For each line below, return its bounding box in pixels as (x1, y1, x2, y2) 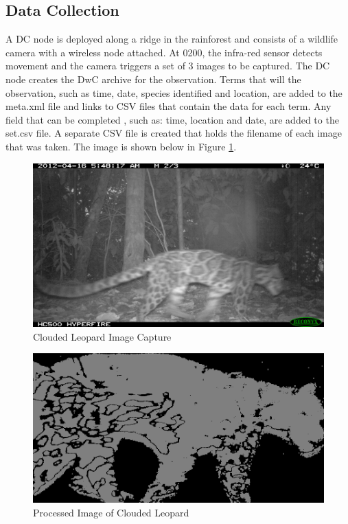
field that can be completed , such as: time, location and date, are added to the (5, 112, 339, 126)
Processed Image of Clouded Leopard (33, 505, 189, 519)
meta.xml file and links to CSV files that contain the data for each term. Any (5, 99, 332, 113)
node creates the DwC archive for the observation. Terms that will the (5, 71, 301, 86)
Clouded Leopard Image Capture (33, 329, 172, 343)
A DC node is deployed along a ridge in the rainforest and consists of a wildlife (5, 32, 338, 46)
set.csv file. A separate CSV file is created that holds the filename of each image (5, 126, 342, 140)
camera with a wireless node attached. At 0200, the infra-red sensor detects (5, 45, 323, 59)
